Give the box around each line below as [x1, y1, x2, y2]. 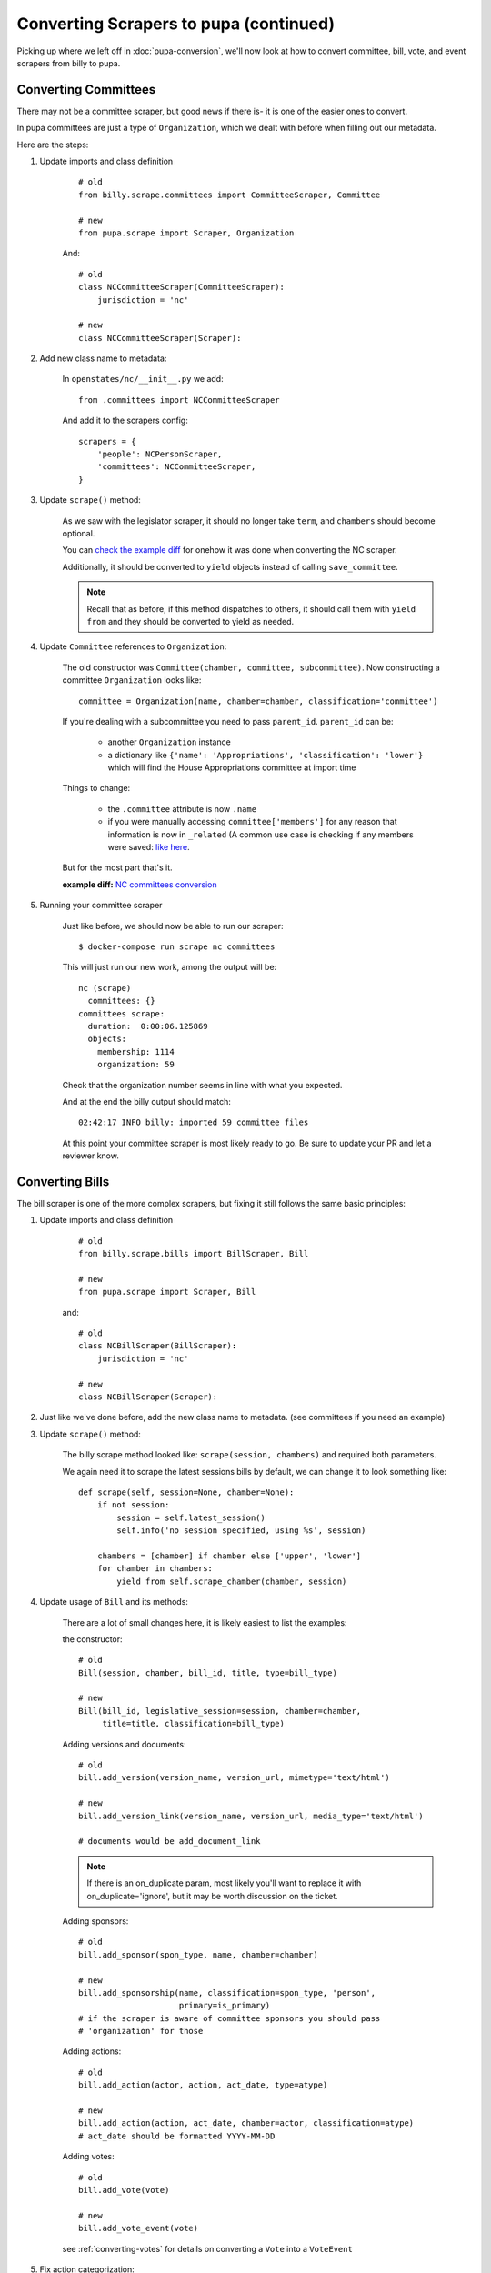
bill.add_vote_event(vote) [78, 2223, 199, 2234]
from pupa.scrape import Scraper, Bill [78, 1287, 256, 1297]
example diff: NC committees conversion [62, 878, 217, 890]
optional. [62, 528, 95, 538]
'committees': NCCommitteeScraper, [96, 462, 256, 472]
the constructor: [62, 1633, 123, 1645]
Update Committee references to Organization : [39, 641, 227, 652]
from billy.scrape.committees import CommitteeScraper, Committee [78, 189, 381, 200]
